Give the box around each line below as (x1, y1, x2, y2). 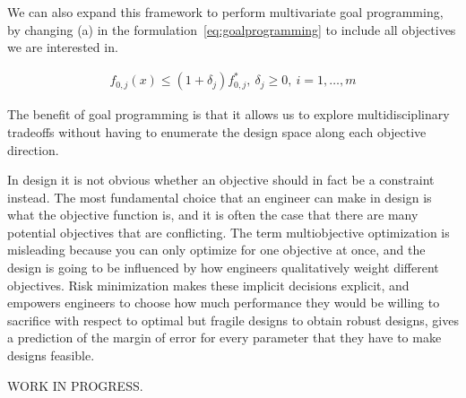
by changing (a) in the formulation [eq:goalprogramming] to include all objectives (7, 20, 456, 39)
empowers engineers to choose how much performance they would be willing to (7, 293, 440, 312)
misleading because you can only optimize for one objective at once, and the (7, 240, 426, 259)
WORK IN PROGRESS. (7, 376, 143, 394)
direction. (7, 140, 59, 159)
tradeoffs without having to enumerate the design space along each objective (7, 122, 427, 141)
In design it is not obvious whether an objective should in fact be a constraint (7, 170, 435, 189)
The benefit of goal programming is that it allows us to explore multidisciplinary (7, 105, 450, 124)
